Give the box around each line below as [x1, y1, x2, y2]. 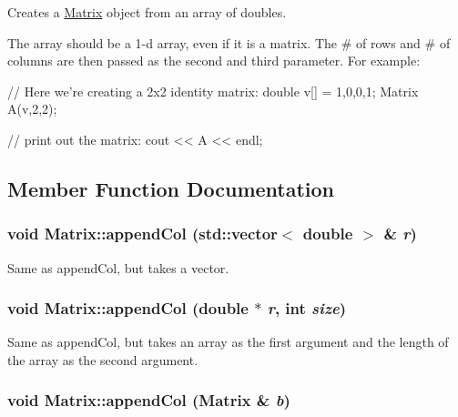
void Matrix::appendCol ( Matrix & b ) [7, 389, 290, 412]
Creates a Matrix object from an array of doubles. [7, 3, 287, 21]
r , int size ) [267, 297, 346, 320]
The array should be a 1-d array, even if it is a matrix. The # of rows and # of [7, 33, 451, 52]
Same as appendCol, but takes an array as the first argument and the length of [7, 332, 449, 351]
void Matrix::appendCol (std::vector [7, 222, 278, 245]
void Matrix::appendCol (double [7, 297, 249, 320]
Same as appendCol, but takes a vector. [7, 258, 229, 277]
